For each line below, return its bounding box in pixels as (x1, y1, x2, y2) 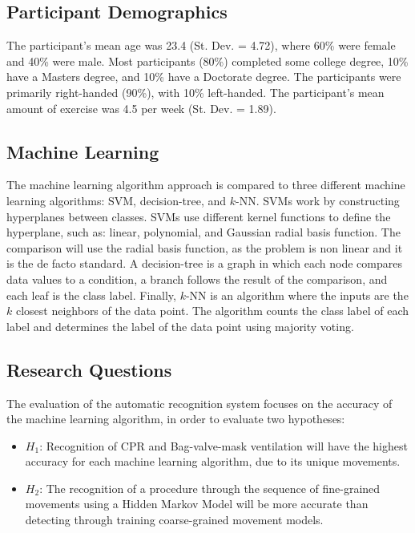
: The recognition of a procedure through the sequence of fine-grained (39, 479, 381, 496)
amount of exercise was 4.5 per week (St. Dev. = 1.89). (6, 99, 276, 116)
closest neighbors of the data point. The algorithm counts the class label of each (15, 302, 409, 319)
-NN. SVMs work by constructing (236, 192, 400, 208)
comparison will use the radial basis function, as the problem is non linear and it (6, 239, 403, 256)
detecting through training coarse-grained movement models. (25, 511, 324, 528)
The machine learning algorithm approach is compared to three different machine (6, 176, 405, 193)
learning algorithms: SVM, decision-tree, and (6, 192, 227, 208)
